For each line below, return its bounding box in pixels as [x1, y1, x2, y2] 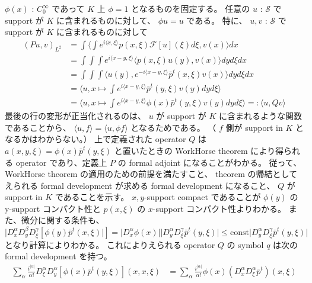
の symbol [227, 238, 264, 250]
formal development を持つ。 [5, 250, 112, 262]
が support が [156, 110, 206, 122]
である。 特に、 [186, 14, 247, 26]
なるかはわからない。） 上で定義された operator [5, 133, 186, 145]
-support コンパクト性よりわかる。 [152, 202, 286, 214]
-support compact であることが [144, 191, 261, 203]
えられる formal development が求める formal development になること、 [5, 179, 275, 191]
